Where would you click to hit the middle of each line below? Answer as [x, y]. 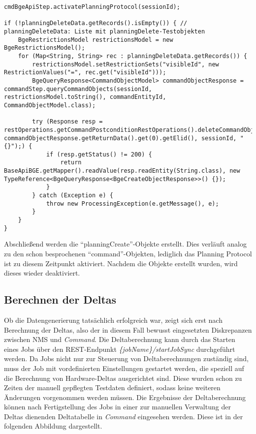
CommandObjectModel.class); [50, 105]
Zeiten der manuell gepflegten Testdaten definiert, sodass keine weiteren [112, 387]
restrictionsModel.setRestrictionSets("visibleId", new [126, 64]
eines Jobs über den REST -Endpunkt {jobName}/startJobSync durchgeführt [120, 349]
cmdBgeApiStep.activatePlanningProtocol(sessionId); [92, 7]
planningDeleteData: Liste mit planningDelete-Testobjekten [105, 31]
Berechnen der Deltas [60, 299]
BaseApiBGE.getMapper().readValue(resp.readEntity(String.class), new [122, 171]
